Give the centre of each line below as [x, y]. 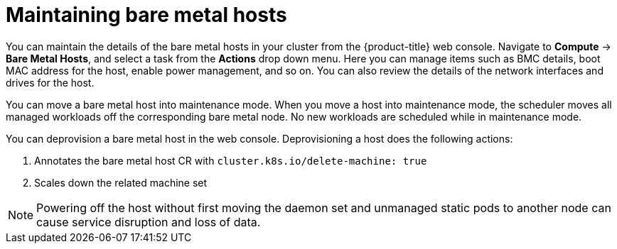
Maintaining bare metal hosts [146, 15]
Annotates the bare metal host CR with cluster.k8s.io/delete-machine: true [231, 160]
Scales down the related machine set [121, 182]
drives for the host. [50, 82]
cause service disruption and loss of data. [149, 222]
